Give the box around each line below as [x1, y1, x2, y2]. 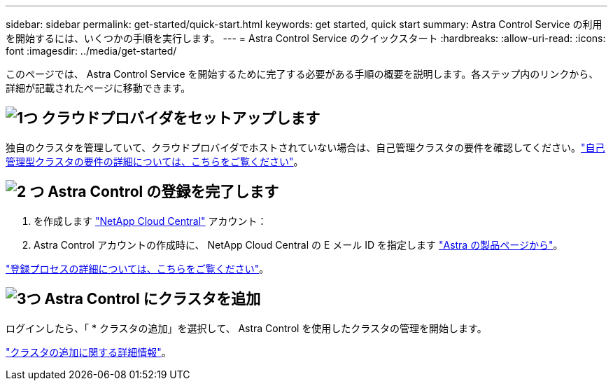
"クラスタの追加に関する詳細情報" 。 [6, 345, 171, 358]
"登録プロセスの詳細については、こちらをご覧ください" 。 [6, 262, 269, 275]
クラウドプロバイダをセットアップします [41, 109, 320, 127]
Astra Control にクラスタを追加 [44, 290, 261, 308]
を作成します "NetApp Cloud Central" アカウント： [34, 214, 267, 227]
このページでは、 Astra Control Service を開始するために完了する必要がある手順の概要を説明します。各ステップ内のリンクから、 [6, 68, 599, 80]
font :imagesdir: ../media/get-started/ [6, 45, 177, 57]
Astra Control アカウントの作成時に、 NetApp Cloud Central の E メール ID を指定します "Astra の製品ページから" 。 [34, 238, 563, 251]
